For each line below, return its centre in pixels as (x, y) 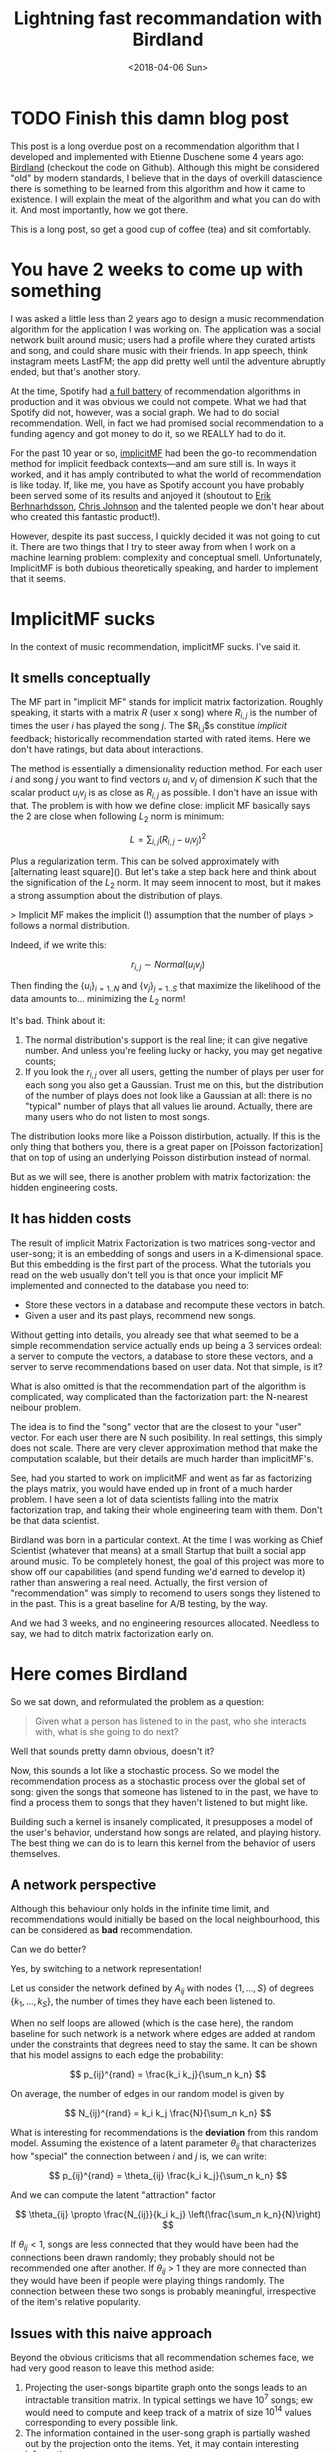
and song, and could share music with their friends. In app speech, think (159, 350)
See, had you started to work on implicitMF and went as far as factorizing (161, 1478)
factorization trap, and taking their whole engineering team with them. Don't (166, 1509)
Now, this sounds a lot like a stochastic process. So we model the (145, 1770)
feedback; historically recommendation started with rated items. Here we (161, 738)
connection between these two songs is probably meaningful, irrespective (163, 2291)
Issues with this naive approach (111, 2333)
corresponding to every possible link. (101, 2423)
